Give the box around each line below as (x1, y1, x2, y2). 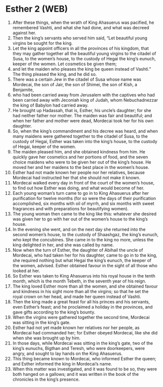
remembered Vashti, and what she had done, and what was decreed (12, 24, 149, 30)
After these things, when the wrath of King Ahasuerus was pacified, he (12, 19, 154, 25)
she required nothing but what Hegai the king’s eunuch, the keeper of (12, 257, 152, 263)
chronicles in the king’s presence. (12, 376, 80, 382)
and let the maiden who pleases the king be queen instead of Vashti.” (12, 66, 151, 72)
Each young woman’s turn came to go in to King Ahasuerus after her (12, 190, 149, 196)
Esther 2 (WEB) (5, 3, 68, 15)
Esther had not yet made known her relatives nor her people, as (12, 325, 140, 331)
